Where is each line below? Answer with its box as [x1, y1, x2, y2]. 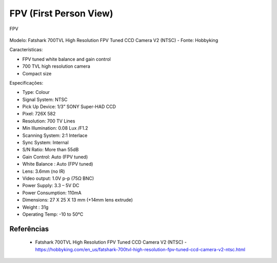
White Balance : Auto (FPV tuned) [22, 161, 93, 167]
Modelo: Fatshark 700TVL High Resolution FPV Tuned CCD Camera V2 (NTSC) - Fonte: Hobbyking [9, 37, 218, 43]
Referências [9, 225, 49, 233]
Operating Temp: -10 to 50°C [22, 211, 84, 217]
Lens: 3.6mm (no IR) [22, 168, 65, 174]
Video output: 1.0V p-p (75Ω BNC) [22, 175, 94, 181]
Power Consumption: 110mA [22, 190, 82, 196]
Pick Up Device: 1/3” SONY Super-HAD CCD [22, 104, 116, 110]
